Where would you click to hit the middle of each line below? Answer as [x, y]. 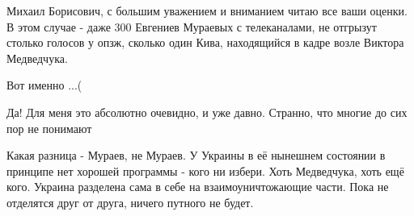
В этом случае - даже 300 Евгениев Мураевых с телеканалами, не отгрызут [192, 26]
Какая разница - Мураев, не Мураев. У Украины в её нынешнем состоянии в [196, 155]
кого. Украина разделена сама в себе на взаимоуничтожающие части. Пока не [198, 187]
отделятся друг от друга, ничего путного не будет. [130, 202]
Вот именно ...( [44, 85]
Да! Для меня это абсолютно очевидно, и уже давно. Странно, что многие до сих [207, 112]
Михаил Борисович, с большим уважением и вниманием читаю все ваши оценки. [207, 10]
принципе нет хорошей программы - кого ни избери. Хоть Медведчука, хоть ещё [205, 170]
